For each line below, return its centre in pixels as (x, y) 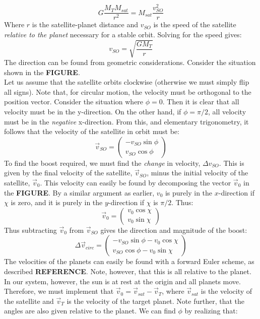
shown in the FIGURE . (42, 72)
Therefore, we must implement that (59, 291)
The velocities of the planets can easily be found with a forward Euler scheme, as (129, 261)
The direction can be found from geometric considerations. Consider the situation (130, 62)
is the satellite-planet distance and (85, 24)
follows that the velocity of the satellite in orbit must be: (92, 131)
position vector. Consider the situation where (74, 102)
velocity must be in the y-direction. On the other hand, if (93, 111)
